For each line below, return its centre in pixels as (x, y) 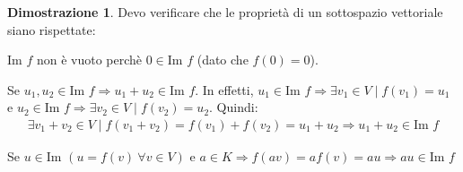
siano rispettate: (52, 29)
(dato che (223, 60)
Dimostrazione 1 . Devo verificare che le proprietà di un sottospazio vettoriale (225, 12)
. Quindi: (234, 107)
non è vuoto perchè (89, 60)
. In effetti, (224, 89)
